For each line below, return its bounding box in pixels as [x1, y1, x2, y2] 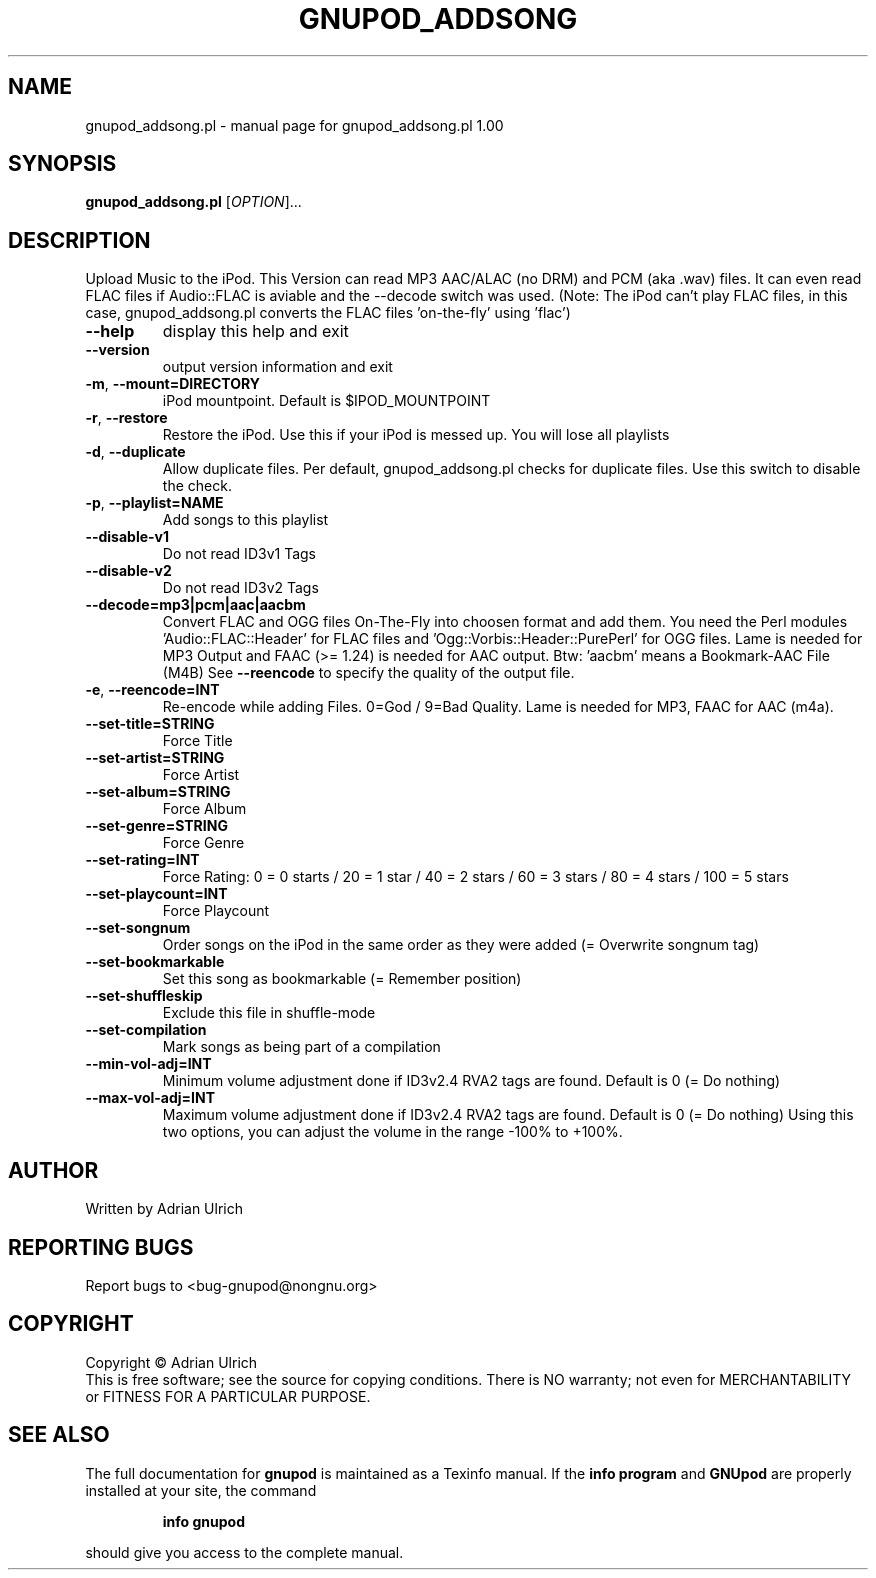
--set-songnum [85, 919, 191, 937]
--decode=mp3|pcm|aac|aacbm [85, 596, 306, 614]
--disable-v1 [85, 528, 170, 546]
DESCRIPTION [8, 227, 151, 253]
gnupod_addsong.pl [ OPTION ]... [85, 193, 302, 211]
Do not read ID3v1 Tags [162, 545, 316, 563]
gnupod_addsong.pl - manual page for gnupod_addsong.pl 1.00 [85, 116, 504, 134]
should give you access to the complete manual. [85, 1543, 404, 1561]
